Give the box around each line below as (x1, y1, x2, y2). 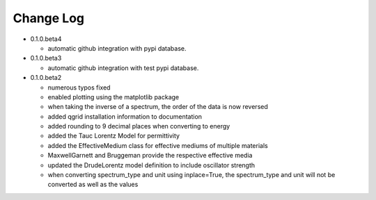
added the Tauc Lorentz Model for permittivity (47, 132, 180, 140)
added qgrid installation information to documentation (47, 112, 202, 121)
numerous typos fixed (47, 83, 111, 92)
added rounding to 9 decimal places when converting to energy (47, 122, 230, 131)
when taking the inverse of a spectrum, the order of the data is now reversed (47, 103, 268, 111)
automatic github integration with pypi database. (47, 44, 187, 52)
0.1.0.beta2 (30, 74, 62, 82)
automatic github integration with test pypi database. (47, 63, 199, 72)
